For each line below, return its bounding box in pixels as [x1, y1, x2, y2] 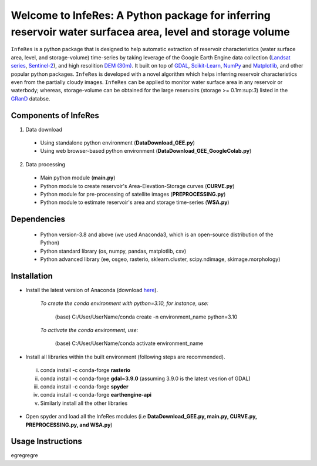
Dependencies [11, 214, 66, 224]
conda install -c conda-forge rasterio [40, 367, 131, 374]
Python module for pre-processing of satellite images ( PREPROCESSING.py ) [40, 190, 226, 197]
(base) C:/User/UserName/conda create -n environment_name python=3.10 [55, 313, 238, 320]
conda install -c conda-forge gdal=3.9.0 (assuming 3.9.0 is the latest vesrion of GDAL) [40, 375, 251, 382]
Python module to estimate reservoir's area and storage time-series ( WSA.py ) [40, 199, 230, 206]
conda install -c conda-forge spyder [40, 383, 129, 390]
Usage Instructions [11, 437, 82, 447]
